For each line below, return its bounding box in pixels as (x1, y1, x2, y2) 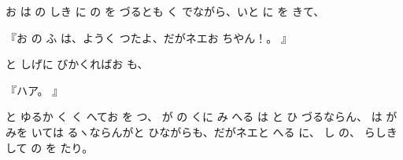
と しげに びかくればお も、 (6, 56, 149, 72)
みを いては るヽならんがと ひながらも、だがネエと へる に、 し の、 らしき (6, 123, 397, 140)
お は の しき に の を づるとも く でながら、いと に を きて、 (6, 3, 325, 19)
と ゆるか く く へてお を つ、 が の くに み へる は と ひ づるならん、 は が (6, 108, 397, 125)
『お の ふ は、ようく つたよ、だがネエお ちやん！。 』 (6, 29, 292, 45)
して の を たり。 (6, 139, 94, 155)
